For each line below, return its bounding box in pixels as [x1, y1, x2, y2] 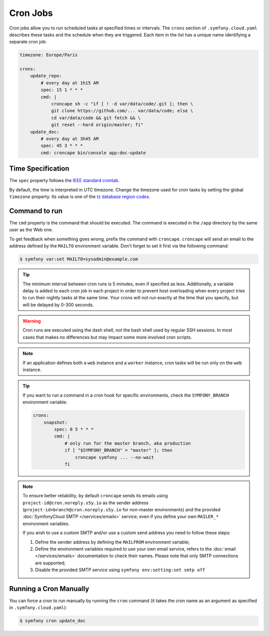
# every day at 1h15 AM [40, 80, 99, 86]
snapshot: [43, 420, 68, 425]
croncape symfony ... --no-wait [75, 454, 154, 460]
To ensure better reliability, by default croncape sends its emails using [22, 493, 168, 499]
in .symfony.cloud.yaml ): [9, 605, 67, 611]
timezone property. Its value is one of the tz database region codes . [9, 194, 150, 200]
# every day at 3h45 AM [40, 136, 99, 142]
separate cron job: [9, 39, 47, 45]
